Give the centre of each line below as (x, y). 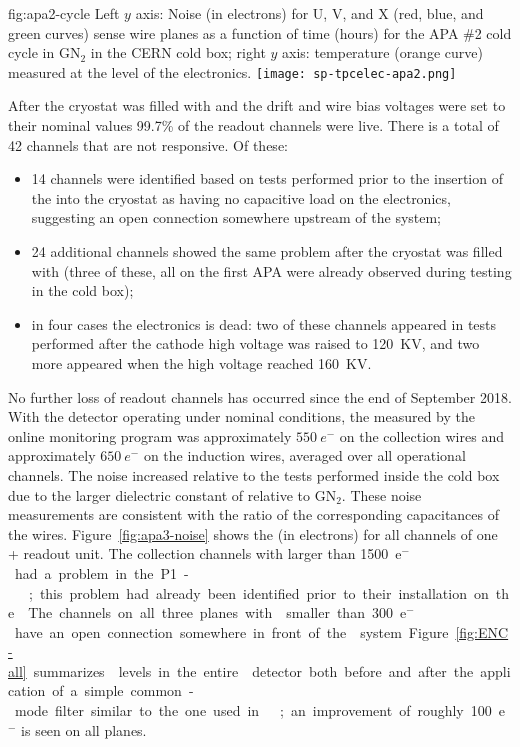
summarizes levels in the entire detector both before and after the (253, 670)
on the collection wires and (421, 435)
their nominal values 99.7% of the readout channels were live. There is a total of (253, 125)
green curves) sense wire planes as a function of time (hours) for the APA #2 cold (260, 32)
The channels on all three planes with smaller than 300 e (217, 612)
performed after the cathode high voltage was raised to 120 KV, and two (255, 343)
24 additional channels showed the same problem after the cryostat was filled (267, 251)
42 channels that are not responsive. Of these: (148, 144)
